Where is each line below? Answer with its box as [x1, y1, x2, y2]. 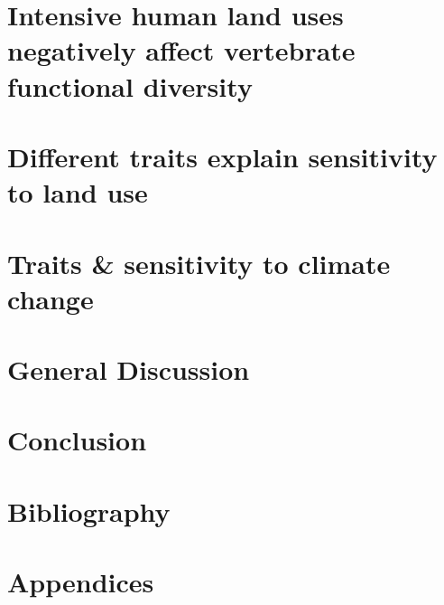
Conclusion [7, 421, 147, 458]
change [7, 279, 94, 317]
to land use [7, 174, 148, 211]
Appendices [7, 563, 154, 600]
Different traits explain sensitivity [7, 137, 438, 175]
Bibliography [7, 492, 171, 529]
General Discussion [7, 351, 250, 388]
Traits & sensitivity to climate [7, 244, 391, 281]
